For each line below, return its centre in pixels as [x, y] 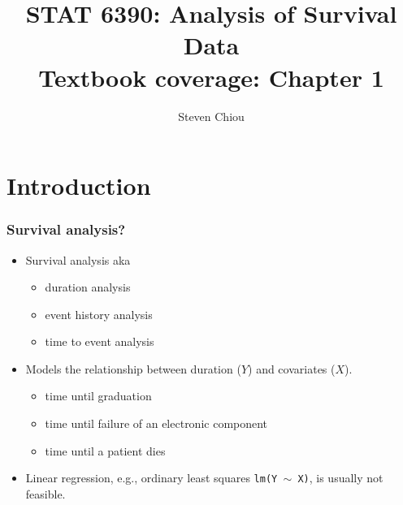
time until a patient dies [105, 450]
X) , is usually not [340, 478]
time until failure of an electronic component [156, 423]
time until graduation [98, 396]
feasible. [45, 493]
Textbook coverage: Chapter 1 [211, 77]
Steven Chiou [211, 116]
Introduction [79, 186]
